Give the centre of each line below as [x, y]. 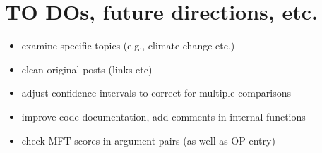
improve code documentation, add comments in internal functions [163, 116]
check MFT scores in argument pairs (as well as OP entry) [148, 140]
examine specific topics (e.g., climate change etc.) [128, 45]
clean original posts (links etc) [87, 69]
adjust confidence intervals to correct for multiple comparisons [156, 93]
